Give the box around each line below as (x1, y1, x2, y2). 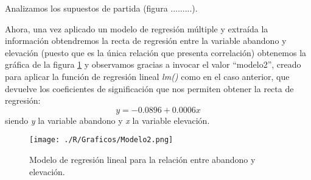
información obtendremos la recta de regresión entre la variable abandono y (5, 34, 287, 47)
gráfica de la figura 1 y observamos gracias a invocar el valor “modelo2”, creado (5, 58, 301, 71)
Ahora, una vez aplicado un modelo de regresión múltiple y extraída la (5, 22, 268, 35)
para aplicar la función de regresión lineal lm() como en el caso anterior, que (5, 70, 290, 82)
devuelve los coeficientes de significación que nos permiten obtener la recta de (5, 82, 294, 95)
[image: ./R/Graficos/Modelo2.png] (29, 135, 173, 145)
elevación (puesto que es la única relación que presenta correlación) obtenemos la (5, 46, 307, 59)
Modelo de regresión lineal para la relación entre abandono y (29, 153, 256, 165)
